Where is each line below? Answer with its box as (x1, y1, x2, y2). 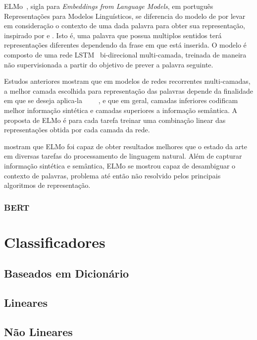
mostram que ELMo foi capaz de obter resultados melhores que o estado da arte (4, 141, 247, 151)
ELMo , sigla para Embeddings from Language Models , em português (4, 1, 213, 11)
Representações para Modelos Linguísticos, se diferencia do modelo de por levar (4, 10, 246, 21)
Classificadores (4, 231, 105, 252)
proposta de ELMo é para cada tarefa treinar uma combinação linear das (4, 114, 226, 125)
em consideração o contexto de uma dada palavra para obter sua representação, (4, 20, 245, 31)
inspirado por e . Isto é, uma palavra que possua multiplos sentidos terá (4, 30, 222, 40)
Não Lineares (4, 324, 73, 339)
